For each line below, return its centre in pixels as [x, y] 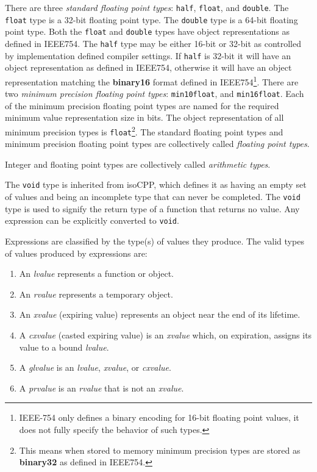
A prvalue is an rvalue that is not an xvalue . [102, 388]
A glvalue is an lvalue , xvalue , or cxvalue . [95, 367]
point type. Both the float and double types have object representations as [148, 31]
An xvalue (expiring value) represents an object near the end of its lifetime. [160, 314]
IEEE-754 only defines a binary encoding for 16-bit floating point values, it [159, 417]
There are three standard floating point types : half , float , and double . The [147, 7]
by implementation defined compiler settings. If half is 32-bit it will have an [148, 55]
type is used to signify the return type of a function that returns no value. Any [152, 208]
